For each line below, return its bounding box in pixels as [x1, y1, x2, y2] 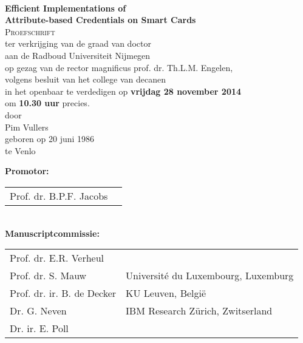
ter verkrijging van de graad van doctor [5, 37, 151, 50]
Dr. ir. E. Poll [10, 321, 69, 336]
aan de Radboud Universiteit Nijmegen [5, 49, 151, 61]
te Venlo [5, 144, 36, 157]
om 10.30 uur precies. [5, 97, 90, 109]
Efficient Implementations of [5, 1, 126, 14]
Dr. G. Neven [10, 304, 67, 318]
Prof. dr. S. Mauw [10, 268, 87, 283]
